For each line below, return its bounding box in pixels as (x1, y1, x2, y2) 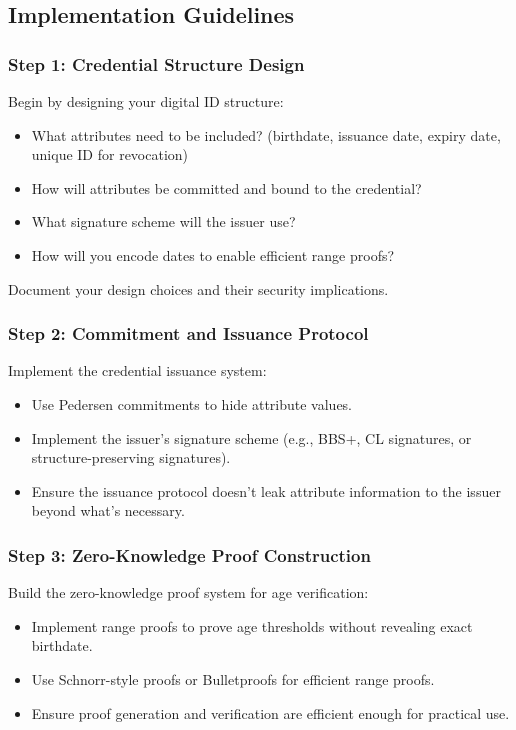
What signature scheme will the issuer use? (31, 211, 296, 232)
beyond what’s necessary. (31, 500, 185, 521)
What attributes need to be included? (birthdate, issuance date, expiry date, (31, 124, 501, 145)
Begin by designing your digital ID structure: (8, 91, 284, 111)
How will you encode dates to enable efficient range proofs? (31, 244, 395, 265)
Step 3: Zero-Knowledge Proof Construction (8, 542, 371, 567)
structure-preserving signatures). (31, 447, 231, 468)
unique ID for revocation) (31, 144, 189, 165)
